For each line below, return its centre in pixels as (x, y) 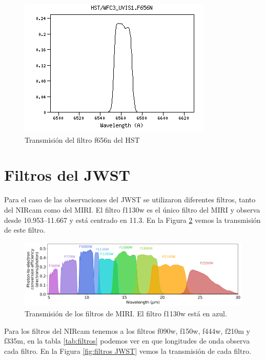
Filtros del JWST (67, 175)
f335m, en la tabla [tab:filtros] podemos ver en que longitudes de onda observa (127, 341)
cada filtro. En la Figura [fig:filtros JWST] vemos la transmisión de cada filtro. (128, 350)
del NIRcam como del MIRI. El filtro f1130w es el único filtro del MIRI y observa (132, 209)
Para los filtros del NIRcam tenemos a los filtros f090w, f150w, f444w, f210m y (127, 330)
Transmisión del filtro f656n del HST (82, 139)
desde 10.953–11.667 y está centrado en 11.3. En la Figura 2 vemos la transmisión (132, 220)
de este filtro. (25, 230)
